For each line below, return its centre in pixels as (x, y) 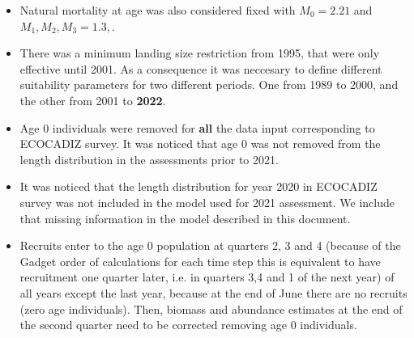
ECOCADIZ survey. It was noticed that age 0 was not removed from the (200, 144)
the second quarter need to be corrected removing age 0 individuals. (188, 325)
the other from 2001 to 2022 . (93, 100)
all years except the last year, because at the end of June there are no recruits (213, 292)
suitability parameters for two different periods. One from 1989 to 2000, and (209, 84)
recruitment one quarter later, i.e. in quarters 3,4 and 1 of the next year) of (207, 277)
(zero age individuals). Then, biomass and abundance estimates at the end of (211, 308)
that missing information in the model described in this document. (185, 218)
